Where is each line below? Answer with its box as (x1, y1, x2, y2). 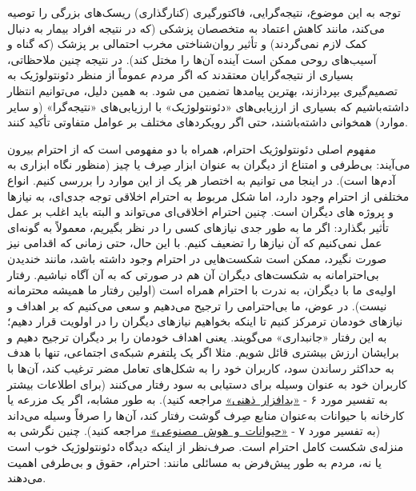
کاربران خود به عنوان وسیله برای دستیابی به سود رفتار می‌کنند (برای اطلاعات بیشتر (7, 375, 407, 392)
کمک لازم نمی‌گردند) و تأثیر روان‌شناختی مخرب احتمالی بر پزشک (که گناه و (7, 35, 367, 52)
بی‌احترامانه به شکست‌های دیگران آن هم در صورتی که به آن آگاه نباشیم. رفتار (7, 265, 379, 282)
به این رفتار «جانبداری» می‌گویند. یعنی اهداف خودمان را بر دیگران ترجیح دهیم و (7, 328, 387, 345)
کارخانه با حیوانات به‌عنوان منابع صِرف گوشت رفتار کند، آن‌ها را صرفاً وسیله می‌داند (7, 406, 405, 423)
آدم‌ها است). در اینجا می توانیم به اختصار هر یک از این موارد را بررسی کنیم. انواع (7, 171, 396, 188)
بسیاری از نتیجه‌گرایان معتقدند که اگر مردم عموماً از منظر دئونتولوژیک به (7, 66, 354, 83)
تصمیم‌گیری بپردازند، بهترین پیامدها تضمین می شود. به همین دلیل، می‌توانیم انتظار (7, 82, 398, 98)
